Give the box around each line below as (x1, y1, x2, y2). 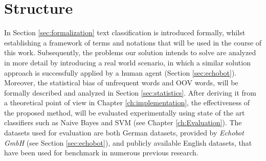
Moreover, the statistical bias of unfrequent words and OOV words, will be (4, 77, 238, 88)
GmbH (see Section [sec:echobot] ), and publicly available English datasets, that (4, 137, 252, 148)
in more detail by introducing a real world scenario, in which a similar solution (4, 57, 251, 67)
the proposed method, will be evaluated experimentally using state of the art (4, 107, 245, 118)
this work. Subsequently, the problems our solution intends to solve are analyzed (4, 47, 256, 58)
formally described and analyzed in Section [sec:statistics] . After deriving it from (4, 87, 256, 98)
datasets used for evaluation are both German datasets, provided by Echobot (4, 127, 244, 138)
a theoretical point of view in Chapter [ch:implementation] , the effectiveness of (4, 97, 250, 108)
